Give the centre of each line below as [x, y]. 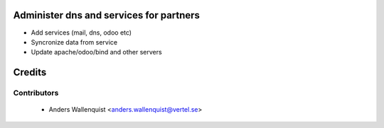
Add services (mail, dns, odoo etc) [81, 33]
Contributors [36, 93]
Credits [30, 72]
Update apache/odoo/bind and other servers [97, 52]
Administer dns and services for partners [107, 15]
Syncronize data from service [74, 42]
